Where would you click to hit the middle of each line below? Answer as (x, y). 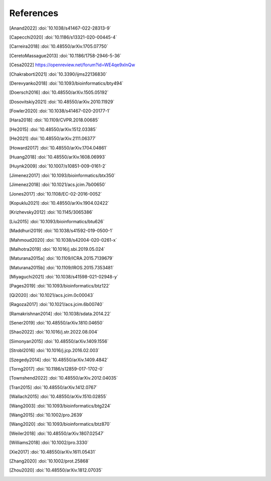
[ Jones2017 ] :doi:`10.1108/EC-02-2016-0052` (56, 194)
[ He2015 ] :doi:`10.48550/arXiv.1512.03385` (53, 129)
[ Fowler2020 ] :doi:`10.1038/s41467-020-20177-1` (60, 111)
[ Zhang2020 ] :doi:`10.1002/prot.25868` (49, 461)
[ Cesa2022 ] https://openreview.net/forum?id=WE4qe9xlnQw (72, 65)
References (34, 13)
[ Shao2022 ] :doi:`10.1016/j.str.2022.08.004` (54, 332)
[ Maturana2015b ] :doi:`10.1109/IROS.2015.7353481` (61, 267)
